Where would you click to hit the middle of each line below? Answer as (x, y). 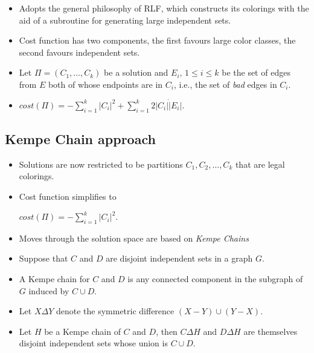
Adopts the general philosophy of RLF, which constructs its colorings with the (164, 8)
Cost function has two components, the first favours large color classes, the (157, 40)
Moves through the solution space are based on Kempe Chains (134, 238)
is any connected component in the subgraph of (215, 279)
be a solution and (136, 72)
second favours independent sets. (79, 52)
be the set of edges (256, 72)
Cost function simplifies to (68, 196)
